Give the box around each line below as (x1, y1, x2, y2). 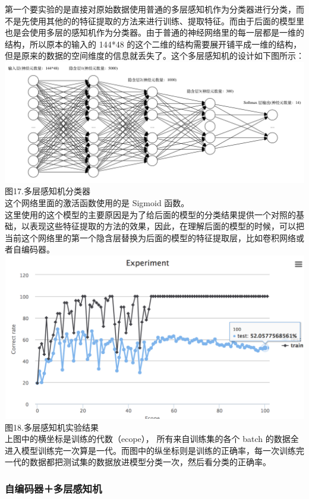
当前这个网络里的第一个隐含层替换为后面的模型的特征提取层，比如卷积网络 (5, 231, 296, 244)
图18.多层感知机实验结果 (5, 421, 99, 433)
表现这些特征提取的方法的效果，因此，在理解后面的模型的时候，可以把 (29, 220, 304, 232)
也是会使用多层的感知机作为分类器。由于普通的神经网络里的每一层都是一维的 (5, 26, 304, 39)
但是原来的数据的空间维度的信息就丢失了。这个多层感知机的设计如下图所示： (5, 49, 304, 62)
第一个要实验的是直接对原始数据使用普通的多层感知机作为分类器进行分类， (5, 3, 296, 15)
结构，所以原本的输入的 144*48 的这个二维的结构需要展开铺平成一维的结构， (5, 37, 302, 50)
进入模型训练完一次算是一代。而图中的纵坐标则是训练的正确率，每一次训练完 (5, 444, 304, 456)
